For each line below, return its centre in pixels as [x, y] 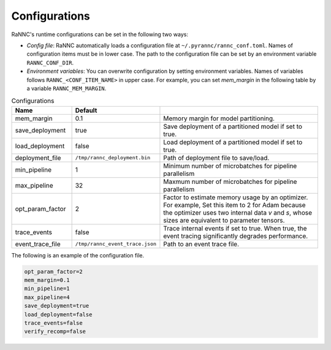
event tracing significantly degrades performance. [236, 236]
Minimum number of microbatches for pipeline [230, 165]
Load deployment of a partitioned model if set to [233, 142]
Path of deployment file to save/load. [216, 158]
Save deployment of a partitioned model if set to [233, 126]
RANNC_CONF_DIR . [50, 63]
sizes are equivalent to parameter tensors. [224, 220]
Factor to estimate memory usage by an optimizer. [236, 197]
